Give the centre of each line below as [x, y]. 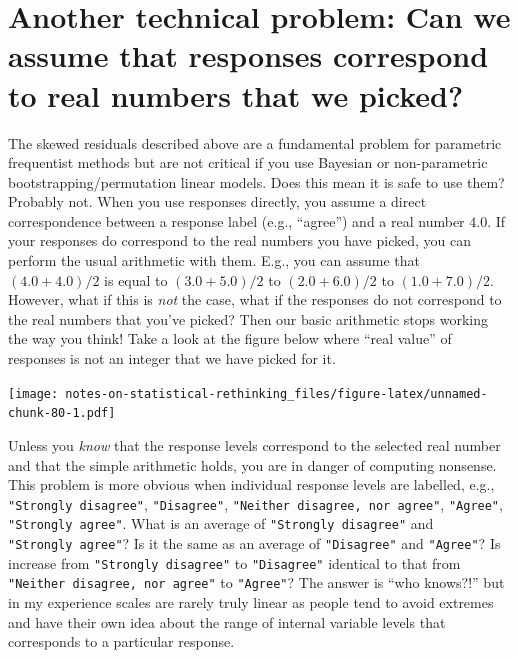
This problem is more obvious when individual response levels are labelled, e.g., [251, 484]
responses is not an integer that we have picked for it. [172, 358]
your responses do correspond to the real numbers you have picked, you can [239, 240]
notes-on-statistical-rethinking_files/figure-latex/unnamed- [276, 393]
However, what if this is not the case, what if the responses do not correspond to [255, 299]
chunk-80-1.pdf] [62, 413]
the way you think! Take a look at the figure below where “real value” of [230, 338]
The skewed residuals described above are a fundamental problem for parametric [255, 142]
